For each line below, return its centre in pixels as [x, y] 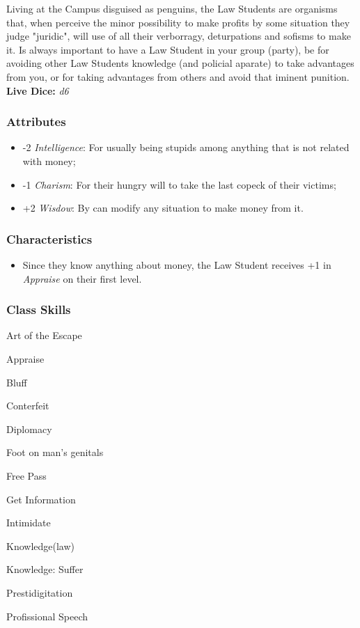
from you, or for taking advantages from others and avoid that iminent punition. [178, 76]
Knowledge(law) [40, 545]
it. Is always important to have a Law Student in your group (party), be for [168, 49]
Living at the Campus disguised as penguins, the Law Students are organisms [172, 8]
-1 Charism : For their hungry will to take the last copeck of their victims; [179, 184]
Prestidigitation [40, 592]
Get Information [41, 499]
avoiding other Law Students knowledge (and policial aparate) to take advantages [180, 63]
